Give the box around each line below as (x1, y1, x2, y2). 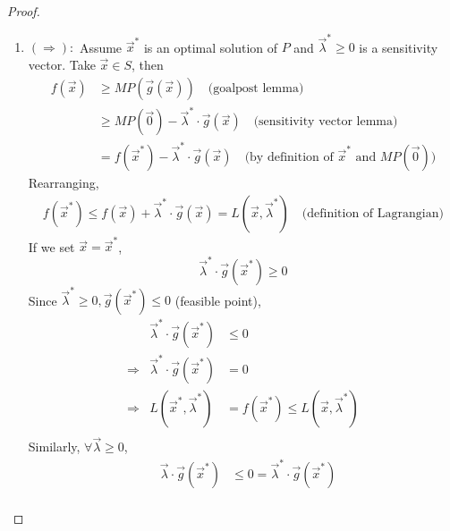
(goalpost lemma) (208, 81, 304, 95)
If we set (28, 237, 75, 256)
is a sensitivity (359, 38, 438, 56)
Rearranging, (28, 173, 99, 192)
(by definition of (244, 151, 334, 164)
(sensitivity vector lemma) (253, 115, 398, 129)
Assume (79, 38, 123, 56)
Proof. (7, 2, 40, 20)
